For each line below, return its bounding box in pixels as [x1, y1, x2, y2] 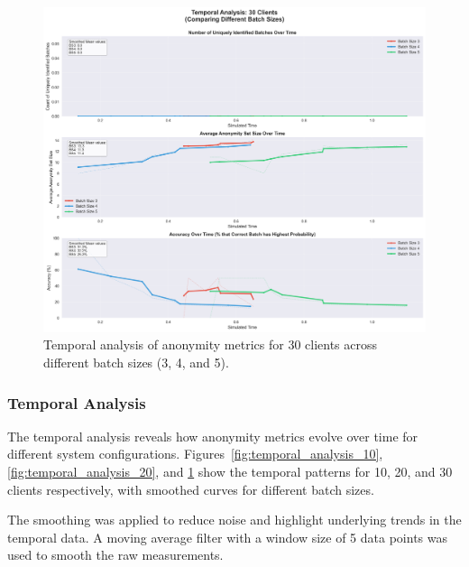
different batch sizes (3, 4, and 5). [43, 353, 229, 371]
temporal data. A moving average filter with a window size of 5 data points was [7, 527, 447, 546]
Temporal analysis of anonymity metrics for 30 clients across [43, 335, 378, 354]
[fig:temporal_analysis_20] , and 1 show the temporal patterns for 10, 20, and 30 [7, 462, 453, 480]
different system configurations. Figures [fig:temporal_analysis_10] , [7, 444, 383, 463]
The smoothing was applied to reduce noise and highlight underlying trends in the [7, 510, 462, 529]
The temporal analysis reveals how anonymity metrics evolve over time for [7, 426, 418, 445]
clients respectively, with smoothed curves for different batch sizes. [7, 479, 374, 498]
